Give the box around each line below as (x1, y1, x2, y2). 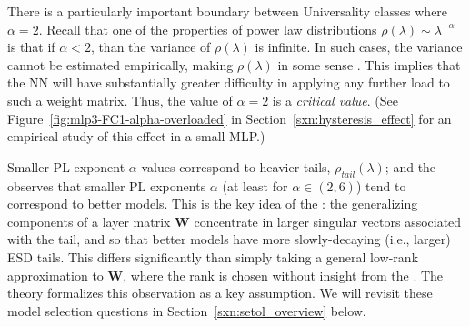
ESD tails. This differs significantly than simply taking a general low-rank (7, 247, 419, 266)
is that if (7, 37, 55, 56)
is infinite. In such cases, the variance (255, 37, 463, 56)
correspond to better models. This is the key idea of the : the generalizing (7, 194, 418, 213)
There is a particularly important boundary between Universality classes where (7, 2, 448, 20)
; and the (385, 157, 436, 176)
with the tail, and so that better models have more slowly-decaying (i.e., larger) (7, 230, 451, 249)
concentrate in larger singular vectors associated (194, 211, 462, 230)
